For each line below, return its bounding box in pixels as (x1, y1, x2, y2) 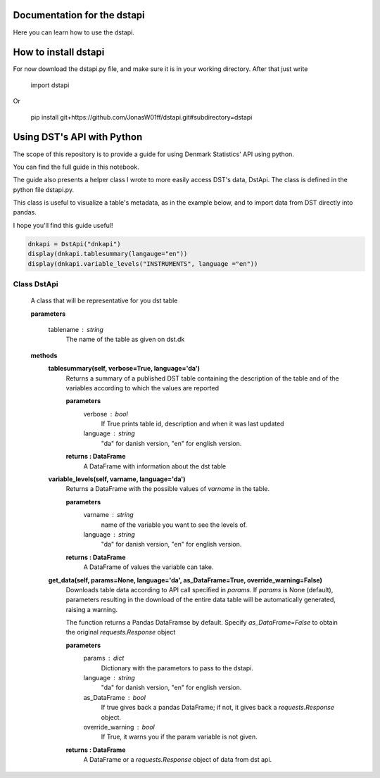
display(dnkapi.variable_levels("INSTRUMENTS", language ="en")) (27, 260, 258, 267)
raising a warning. (65, 605, 118, 613)
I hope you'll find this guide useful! (13, 221, 113, 229)
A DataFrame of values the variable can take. (83, 563, 214, 571)
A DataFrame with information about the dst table (83, 461, 227, 471)
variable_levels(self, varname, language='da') (48, 475, 186, 483)
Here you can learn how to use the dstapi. (13, 28, 135, 37)
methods (30, 351, 58, 359)
